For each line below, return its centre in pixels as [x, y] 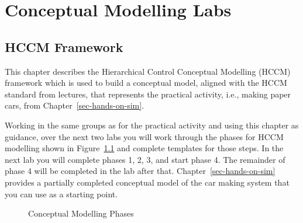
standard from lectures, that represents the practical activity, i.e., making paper [148, 94]
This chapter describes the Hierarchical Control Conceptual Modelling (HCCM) [148, 71]
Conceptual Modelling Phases [81, 213]
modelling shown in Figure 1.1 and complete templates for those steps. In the [144, 148]
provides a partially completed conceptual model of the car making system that [147, 182]
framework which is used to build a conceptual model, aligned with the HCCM [146, 83]
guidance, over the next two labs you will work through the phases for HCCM [144, 136]
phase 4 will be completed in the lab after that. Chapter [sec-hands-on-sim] [140, 171]
